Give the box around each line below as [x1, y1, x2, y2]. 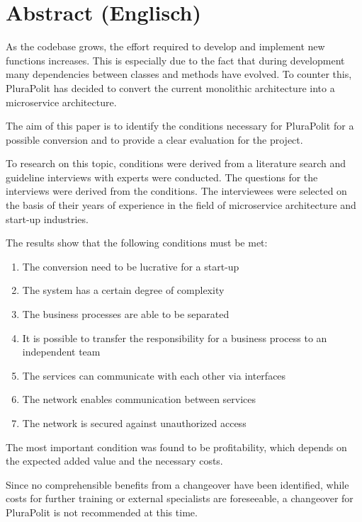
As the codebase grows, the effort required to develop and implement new [6, 39, 325, 54]
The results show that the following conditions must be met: [6, 235, 268, 250]
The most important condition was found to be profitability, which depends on [6, 439, 347, 454]
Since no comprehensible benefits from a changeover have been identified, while [6, 477, 349, 492]
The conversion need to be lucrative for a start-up [22, 259, 239, 273]
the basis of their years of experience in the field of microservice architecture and [6, 198, 356, 212]
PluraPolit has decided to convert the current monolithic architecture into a [6, 80, 335, 95]
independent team [22, 344, 101, 359]
